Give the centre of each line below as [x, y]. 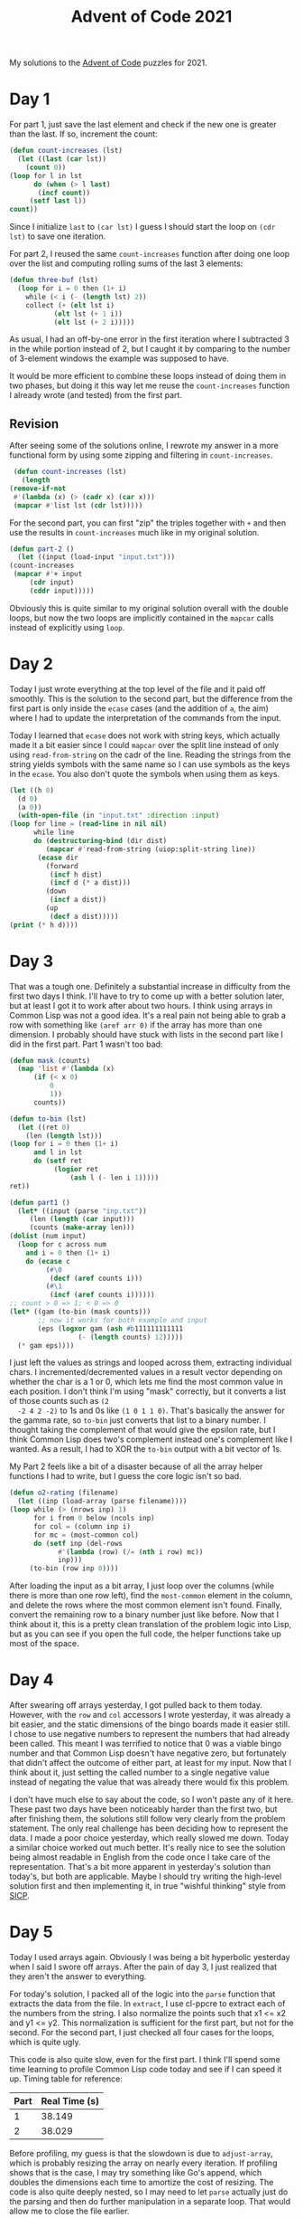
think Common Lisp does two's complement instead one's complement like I [151, 1439]
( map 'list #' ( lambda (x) [66, 1069]
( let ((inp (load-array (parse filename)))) [102, 1502]
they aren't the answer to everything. [78, 1976]
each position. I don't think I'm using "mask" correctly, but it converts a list [148, 1391]
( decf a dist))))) [84, 916]
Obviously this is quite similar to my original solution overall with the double [149, 608]
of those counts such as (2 [60, 1401]
